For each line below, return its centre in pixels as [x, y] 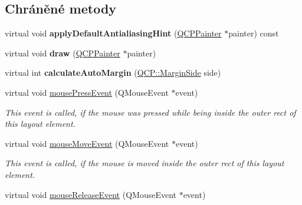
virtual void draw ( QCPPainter [63, 53]
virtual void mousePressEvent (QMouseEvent [87, 92]
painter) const [254, 33]
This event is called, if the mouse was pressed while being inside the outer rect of [150, 112]
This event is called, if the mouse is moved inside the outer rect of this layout [145, 163]
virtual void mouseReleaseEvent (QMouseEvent [91, 194]
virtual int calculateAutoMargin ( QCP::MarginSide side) [113, 73]
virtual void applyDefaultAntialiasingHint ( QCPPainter [113, 33]
